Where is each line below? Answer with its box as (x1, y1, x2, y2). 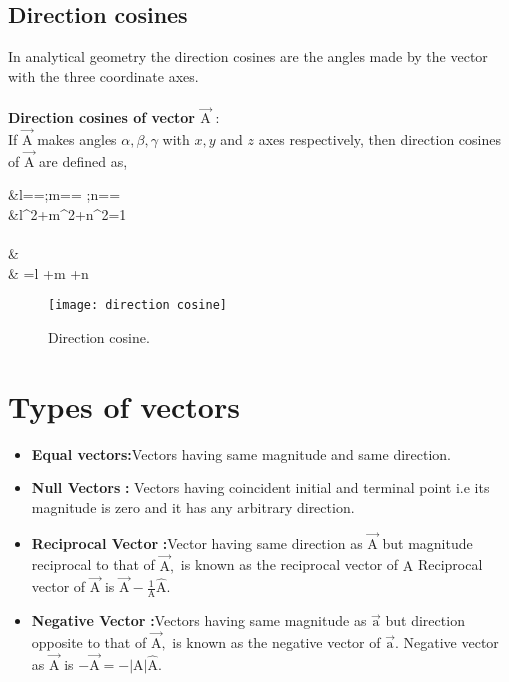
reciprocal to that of (31, 554, 155, 575)
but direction (385, 610, 465, 631)
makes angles (37, 129, 117, 150)
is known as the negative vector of (172, 632, 381, 653)
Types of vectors (8, 385, 240, 426)
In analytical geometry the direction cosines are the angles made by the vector (8, 46, 488, 67)
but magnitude (382, 532, 473, 553)
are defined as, (39, 150, 128, 171)
